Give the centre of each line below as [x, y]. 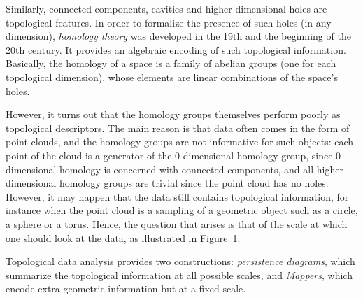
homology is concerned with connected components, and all [187, 169]
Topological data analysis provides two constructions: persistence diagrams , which [180, 261]
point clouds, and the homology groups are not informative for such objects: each [180, 142]
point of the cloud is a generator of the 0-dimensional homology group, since [169, 155]
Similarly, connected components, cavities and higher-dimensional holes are [166, 8]
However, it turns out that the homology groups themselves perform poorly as [173, 114]
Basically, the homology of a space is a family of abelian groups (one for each [171, 63]
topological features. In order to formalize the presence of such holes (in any [169, 22]
